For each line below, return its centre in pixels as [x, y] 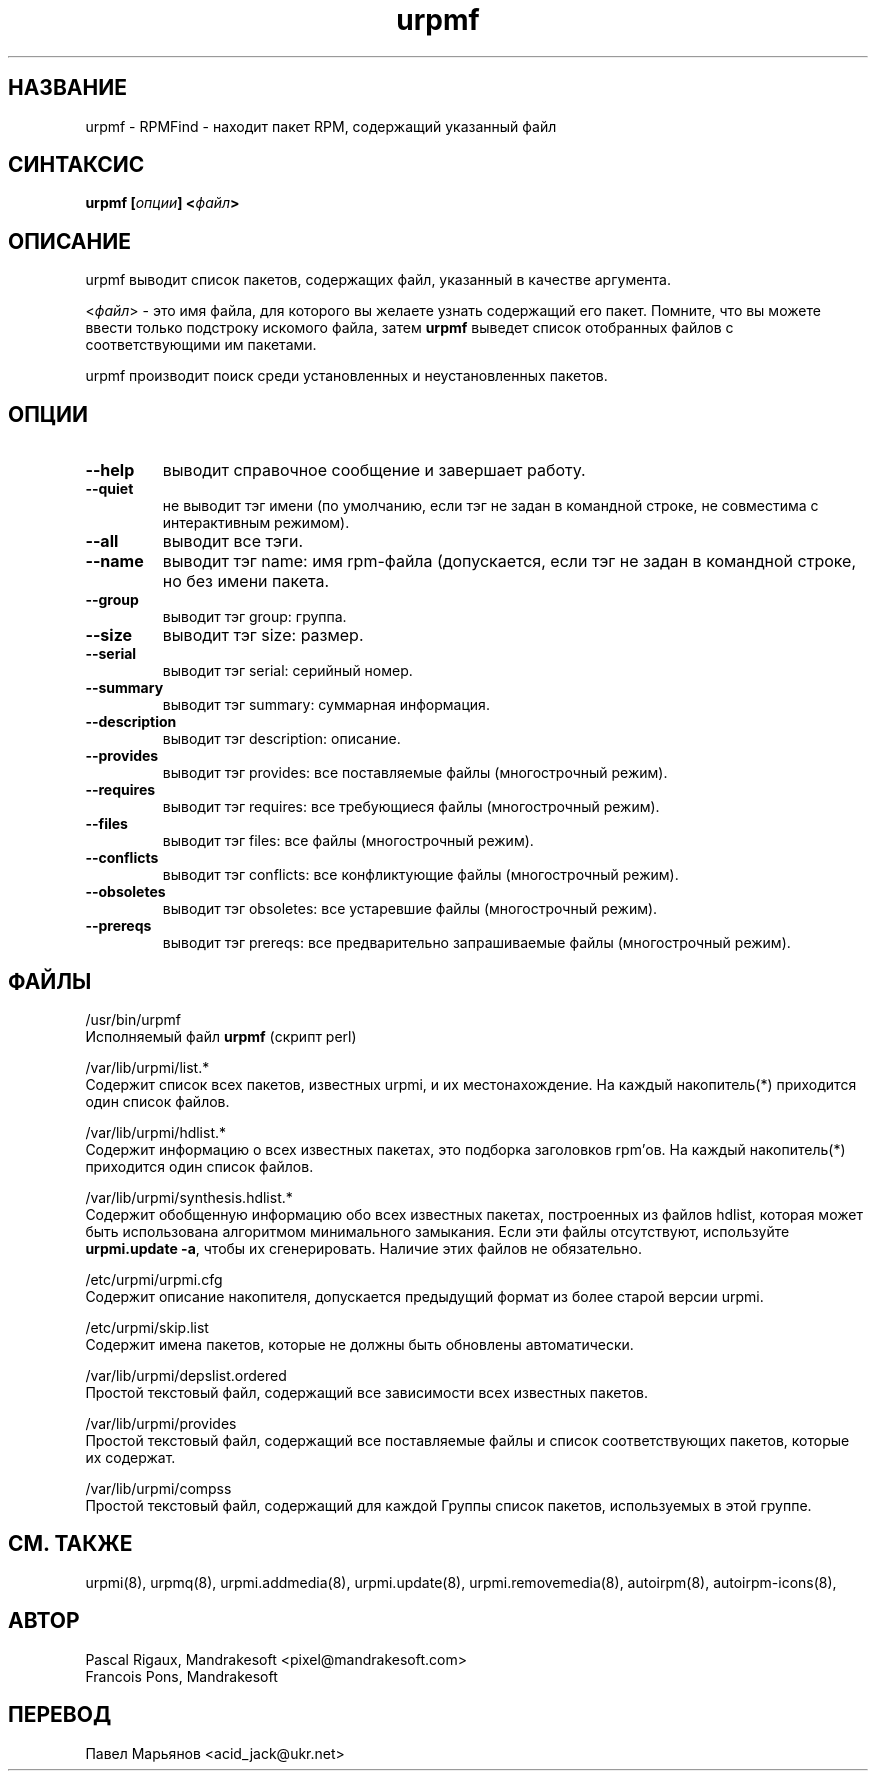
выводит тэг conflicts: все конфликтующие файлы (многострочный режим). [420, 875]
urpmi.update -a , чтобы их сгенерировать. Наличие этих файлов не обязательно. [363, 1248]
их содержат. [130, 1457]
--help [110, 470]
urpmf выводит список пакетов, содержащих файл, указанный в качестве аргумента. [378, 280]
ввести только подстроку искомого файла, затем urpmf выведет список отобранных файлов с [409, 328]
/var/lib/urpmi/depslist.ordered [186, 1375]
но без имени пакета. [246, 581]
